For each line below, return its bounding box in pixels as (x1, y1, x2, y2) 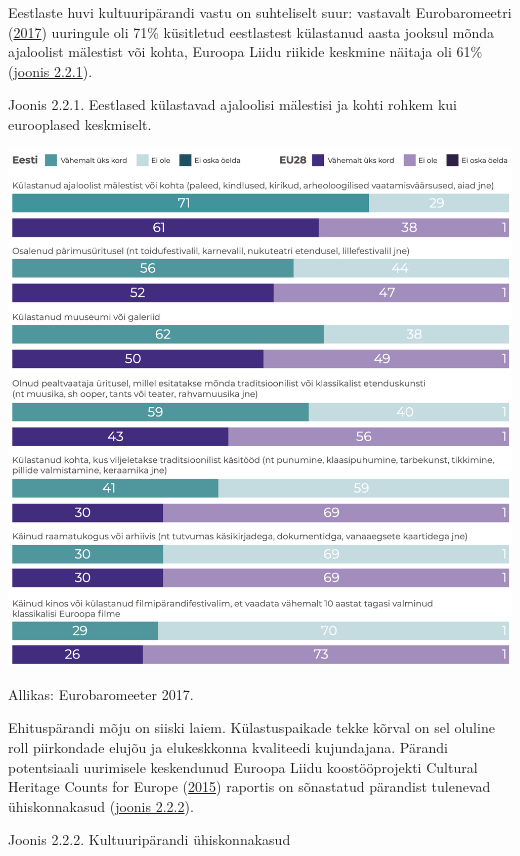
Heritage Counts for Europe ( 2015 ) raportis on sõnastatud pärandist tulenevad (8, 776, 491, 797)
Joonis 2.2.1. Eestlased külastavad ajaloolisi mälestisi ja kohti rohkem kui (8, 94, 457, 115)
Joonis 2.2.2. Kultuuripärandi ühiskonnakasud (8, 829, 291, 850)
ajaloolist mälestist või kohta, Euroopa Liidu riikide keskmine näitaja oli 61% (8, 41, 483, 62)
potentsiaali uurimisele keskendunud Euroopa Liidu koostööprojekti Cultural (8, 756, 478, 777)
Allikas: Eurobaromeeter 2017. (8, 683, 194, 704)
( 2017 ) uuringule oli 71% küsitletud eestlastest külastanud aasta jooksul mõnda (8, 21, 494, 42)
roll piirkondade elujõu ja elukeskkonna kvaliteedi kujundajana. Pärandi (8, 737, 448, 757)
